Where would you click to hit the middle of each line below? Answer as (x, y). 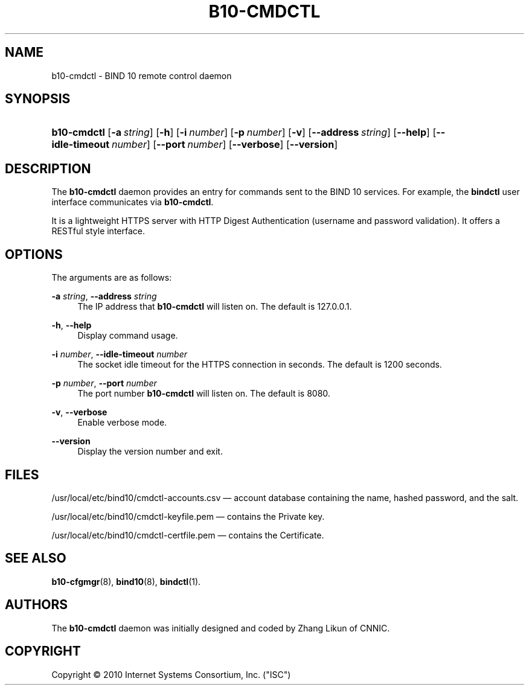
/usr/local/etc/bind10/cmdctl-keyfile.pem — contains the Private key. (188, 516)
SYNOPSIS (38, 99)
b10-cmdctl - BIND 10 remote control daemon (142, 75)
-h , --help (72, 325)
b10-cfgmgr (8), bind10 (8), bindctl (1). (126, 581)
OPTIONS (34, 254)
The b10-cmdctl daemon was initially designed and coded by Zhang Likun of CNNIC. (221, 628)
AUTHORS (37, 605)
